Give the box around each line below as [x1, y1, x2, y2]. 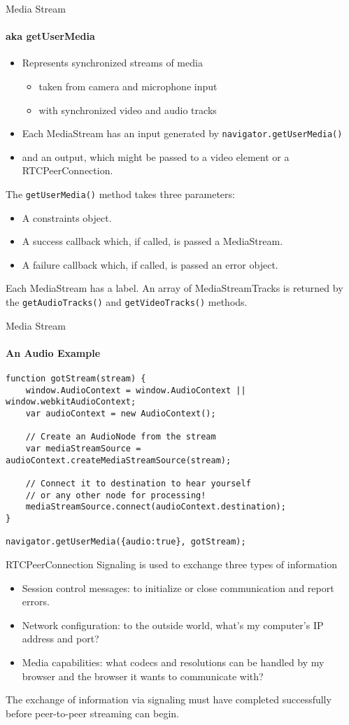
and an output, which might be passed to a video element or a [22, 149, 290, 164]
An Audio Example [6, 345, 101, 360]
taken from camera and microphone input [38, 78, 218, 93]
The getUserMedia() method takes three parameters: [6, 187, 235, 202]
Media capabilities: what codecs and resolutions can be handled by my [22, 654, 325, 669]
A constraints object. [22, 210, 112, 225]
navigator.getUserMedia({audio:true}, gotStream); [6, 537, 246, 547]
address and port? [22, 631, 99, 646]
